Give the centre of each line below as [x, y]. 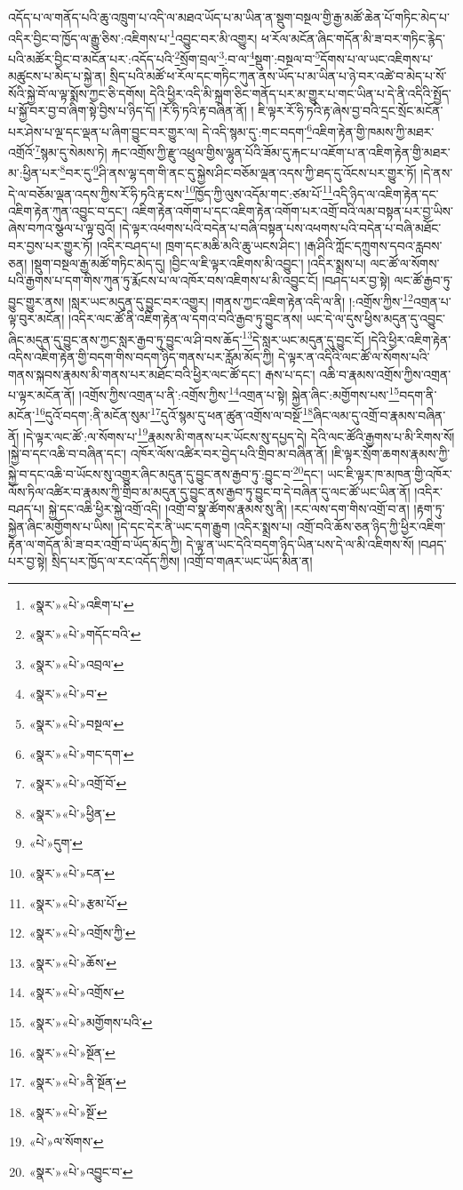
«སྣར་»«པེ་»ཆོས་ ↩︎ [73, 962]
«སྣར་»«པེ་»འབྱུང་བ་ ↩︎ [81, 1171]
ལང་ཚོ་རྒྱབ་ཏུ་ [423, 280]
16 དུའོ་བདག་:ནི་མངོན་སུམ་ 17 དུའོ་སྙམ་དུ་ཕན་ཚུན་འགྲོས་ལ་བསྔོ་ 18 [174, 414]
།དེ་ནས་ [437, 173]
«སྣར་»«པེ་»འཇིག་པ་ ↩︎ [81, 604]
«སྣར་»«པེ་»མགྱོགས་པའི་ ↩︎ [91, 1022]
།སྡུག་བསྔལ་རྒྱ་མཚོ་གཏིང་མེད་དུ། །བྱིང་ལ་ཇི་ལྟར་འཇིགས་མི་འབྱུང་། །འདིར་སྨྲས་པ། [199, 263]
